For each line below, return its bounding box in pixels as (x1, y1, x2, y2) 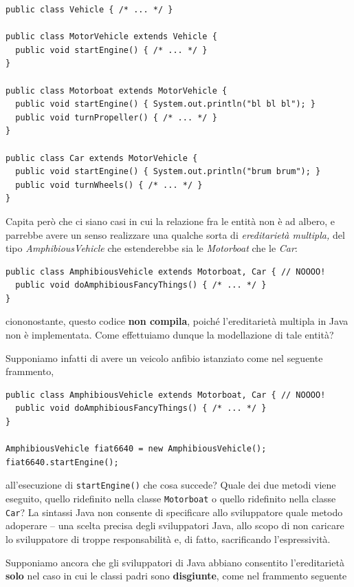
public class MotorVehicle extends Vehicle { (5, 32, 217, 42)
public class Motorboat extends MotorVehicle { (5, 85, 228, 96)
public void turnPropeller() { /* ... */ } (15, 112, 217, 122)
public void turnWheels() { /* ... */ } (15, 180, 203, 190)
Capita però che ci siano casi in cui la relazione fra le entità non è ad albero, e (5, 213, 335, 228)
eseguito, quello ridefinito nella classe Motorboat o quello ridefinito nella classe (5, 491, 336, 506)
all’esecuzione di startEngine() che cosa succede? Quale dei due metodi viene (5, 478, 336, 492)
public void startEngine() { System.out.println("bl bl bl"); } (15, 99, 316, 109)
